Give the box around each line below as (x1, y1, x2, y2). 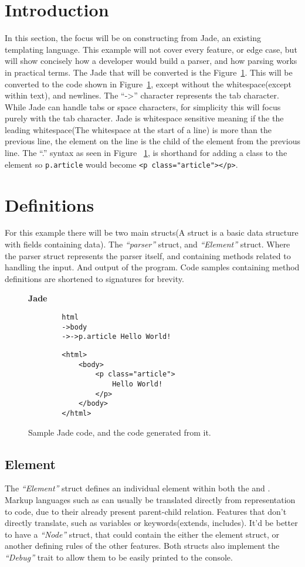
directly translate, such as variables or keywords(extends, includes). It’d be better (5, 517, 298, 529)
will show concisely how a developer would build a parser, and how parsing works (5, 55, 297, 67)
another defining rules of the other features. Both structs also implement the (5, 539, 280, 552)
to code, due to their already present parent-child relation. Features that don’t (5, 505, 287, 517)
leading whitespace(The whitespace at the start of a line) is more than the (5, 123, 272, 135)
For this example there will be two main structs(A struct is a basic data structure (5, 226, 299, 239)
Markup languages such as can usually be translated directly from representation (5, 493, 296, 505)
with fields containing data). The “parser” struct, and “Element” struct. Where (5, 238, 290, 250)
